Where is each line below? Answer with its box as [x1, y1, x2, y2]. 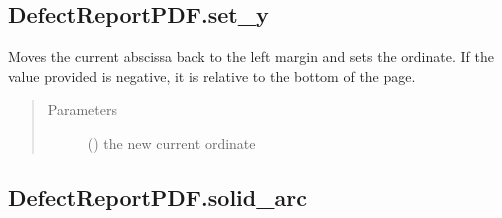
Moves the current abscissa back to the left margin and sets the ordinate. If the [8, 46, 494, 67]
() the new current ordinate [87, 132, 256, 153]
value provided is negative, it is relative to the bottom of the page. [8, 65, 416, 86]
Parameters [47, 99, 117, 120]
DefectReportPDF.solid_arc [8, 181, 307, 212]
